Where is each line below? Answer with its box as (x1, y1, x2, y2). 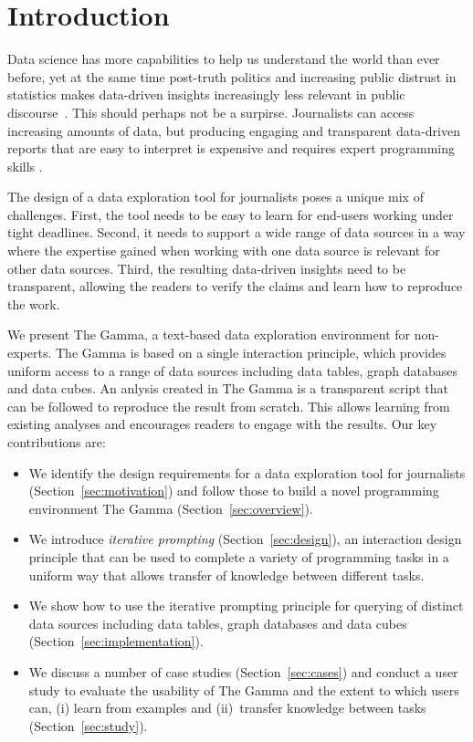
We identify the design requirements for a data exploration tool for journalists (28, 463, 466, 482)
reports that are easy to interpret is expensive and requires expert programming (7, 139, 455, 158)
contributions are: (7, 433, 106, 451)
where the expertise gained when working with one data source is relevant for (7, 241, 440, 260)
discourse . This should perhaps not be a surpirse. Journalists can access (7, 102, 415, 121)
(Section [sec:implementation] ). (28, 632, 204, 651)
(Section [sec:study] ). (28, 716, 148, 735)
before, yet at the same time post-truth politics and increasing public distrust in (7, 67, 457, 86)
